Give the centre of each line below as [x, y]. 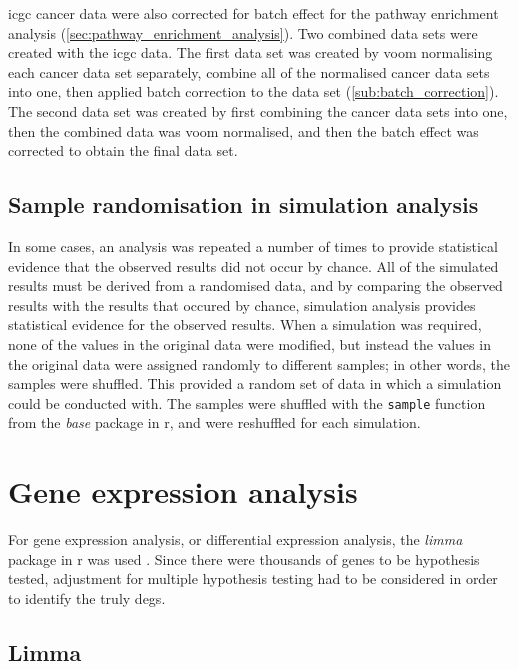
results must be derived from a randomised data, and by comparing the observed [255, 285]
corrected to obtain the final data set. [123, 150]
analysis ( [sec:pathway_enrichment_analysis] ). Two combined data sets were [243, 32]
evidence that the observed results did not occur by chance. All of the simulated [253, 265]
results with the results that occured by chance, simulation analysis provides [242, 304]
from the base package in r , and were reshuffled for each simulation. [214, 422]
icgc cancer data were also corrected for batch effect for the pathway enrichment [253, 13]
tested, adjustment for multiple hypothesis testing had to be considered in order [253, 578]
